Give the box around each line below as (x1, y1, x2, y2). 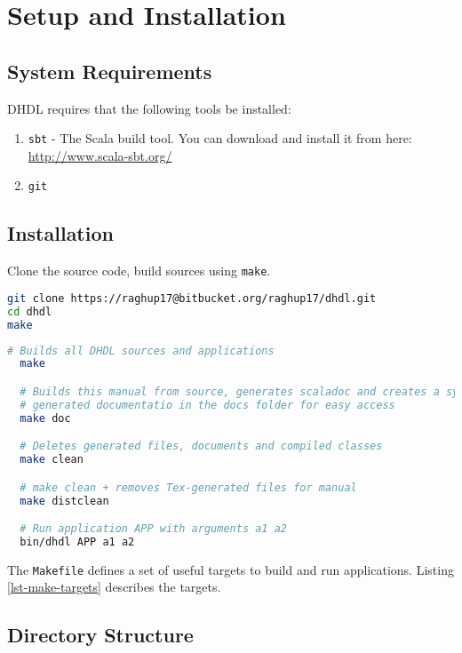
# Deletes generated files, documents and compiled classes (20, 440, 383, 453)
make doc (20, 411, 71, 425)
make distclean (20, 494, 109, 507)
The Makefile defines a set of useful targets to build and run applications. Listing (7, 560, 454, 578)
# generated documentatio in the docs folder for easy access (20, 398, 395, 411)
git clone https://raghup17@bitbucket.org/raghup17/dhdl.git (7, 291, 377, 305)
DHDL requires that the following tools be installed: (7, 99, 291, 117)
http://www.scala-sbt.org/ (28, 146, 172, 164)
